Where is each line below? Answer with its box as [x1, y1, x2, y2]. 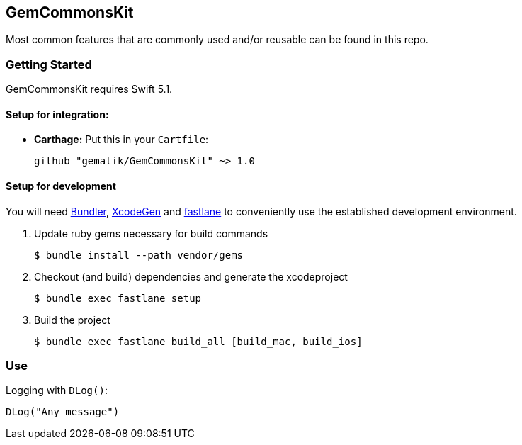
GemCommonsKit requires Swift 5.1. [6, 83, 173, 96]
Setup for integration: [6, 108, 109, 120]
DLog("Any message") [6, 406, 120, 418]
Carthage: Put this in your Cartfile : [34, 133, 209, 146]
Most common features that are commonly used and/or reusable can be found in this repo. [6, 33, 429, 46]
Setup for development [6, 180, 116, 192]
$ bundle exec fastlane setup [34, 292, 202, 304]
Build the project [34, 313, 110, 326]
